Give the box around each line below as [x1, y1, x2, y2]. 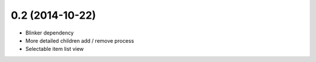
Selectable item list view [25, 46, 84, 53]
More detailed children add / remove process [25, 37, 135, 44]
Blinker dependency [25, 29, 74, 36]
